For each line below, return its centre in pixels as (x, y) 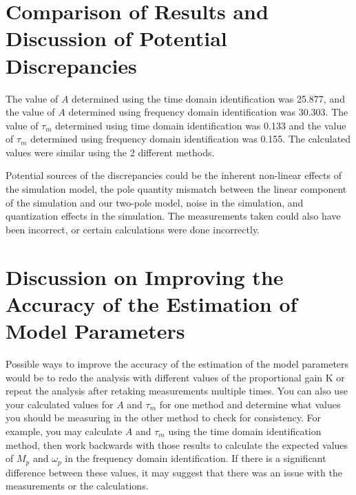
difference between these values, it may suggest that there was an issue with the (174, 472)
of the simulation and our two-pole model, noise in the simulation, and (155, 202)
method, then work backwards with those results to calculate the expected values (177, 444)
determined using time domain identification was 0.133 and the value (201, 125)
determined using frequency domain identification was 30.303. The (208, 112)
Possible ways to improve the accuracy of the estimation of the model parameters (177, 363)
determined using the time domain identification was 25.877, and (208, 98)
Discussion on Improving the (145, 276)
